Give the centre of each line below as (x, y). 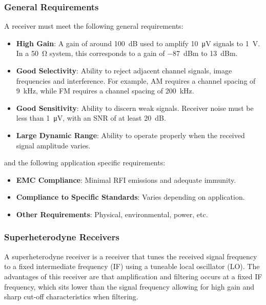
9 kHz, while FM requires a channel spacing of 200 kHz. (105, 91)
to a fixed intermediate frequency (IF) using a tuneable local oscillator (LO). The (132, 266)
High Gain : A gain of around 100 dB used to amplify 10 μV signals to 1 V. (138, 43)
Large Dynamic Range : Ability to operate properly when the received (130, 135)
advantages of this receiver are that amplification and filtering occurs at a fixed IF (133, 276)
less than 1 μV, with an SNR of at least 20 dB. (91, 118)
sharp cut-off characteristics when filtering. (71, 297)
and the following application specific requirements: (85, 163)
